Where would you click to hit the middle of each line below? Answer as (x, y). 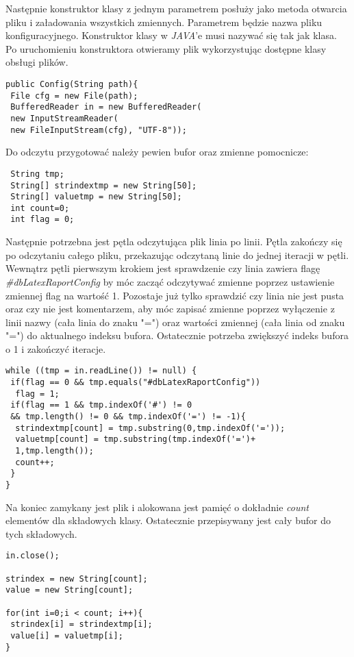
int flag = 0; (42, 220)
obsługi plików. (37, 62)
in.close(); (33, 556)
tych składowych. (41, 533)
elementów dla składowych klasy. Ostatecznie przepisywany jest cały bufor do (168, 520)
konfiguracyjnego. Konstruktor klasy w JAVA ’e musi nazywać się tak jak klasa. (171, 35)
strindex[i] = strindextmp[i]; (81, 624)
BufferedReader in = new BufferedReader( (106, 107)
